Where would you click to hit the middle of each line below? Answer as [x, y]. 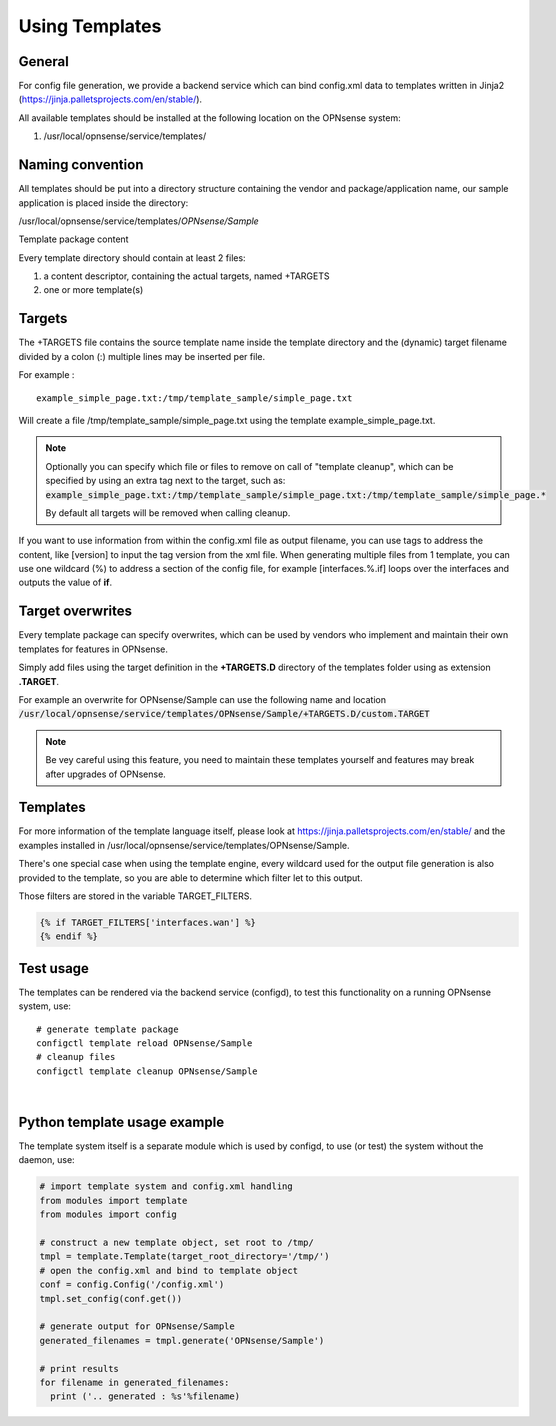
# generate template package [107, 1029]
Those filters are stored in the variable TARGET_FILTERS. [135, 896]
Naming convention [81, 165]
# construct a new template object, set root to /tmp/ [176, 1243]
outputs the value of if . [65, 582]
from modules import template [113, 1200]
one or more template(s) [93, 290]
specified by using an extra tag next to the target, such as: [165, 481]
